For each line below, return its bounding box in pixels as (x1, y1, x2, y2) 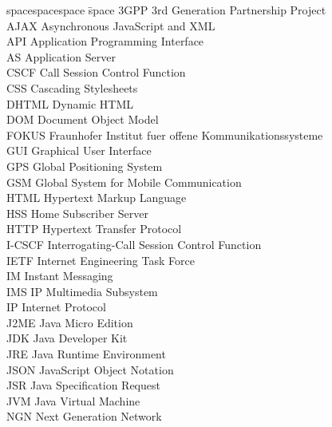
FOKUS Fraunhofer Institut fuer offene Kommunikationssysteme (6, 126, 323, 143)
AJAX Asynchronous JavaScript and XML (6, 17, 215, 34)
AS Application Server (6, 48, 116, 65)
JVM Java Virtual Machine (6, 392, 140, 409)
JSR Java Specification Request (6, 377, 160, 393)
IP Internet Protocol (6, 299, 106, 315)
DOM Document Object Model (6, 111, 159, 128)
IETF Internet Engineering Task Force (6, 251, 195, 268)
